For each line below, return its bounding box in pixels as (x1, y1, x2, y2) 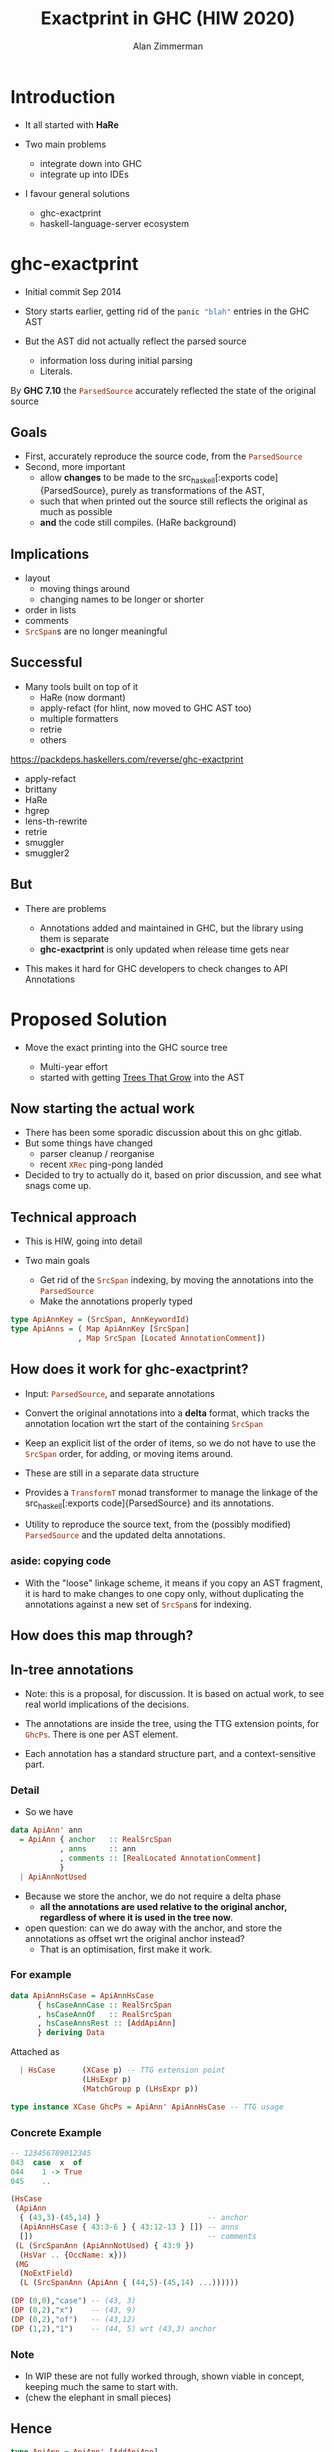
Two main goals (24, 1255, 90, 1267)
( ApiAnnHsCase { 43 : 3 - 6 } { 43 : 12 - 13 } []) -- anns (19, 2222, 240, 2232)
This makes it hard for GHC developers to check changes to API (24, 962, 288, 974)
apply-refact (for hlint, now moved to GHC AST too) (39, 702, 252, 714)
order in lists (24, 604, 77, 616)
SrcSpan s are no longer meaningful (24, 625, 168, 637)
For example (10, 1968, 72, 1982)
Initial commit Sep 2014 (24, 285, 122, 297)
